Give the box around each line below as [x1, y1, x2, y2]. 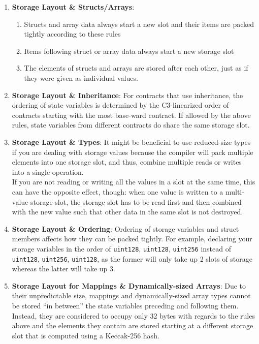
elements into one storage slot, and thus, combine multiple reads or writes [12, 157, 242, 167]
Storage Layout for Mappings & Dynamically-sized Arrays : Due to [12, 280, 246, 291]
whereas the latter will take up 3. [12, 263, 115, 274]
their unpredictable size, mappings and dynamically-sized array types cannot [12, 290, 251, 301]
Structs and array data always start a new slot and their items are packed [24, 18, 254, 29]
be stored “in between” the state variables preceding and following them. [12, 300, 239, 310]
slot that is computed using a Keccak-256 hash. [12, 330, 159, 340]
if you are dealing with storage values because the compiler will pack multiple [12, 146, 253, 157]
